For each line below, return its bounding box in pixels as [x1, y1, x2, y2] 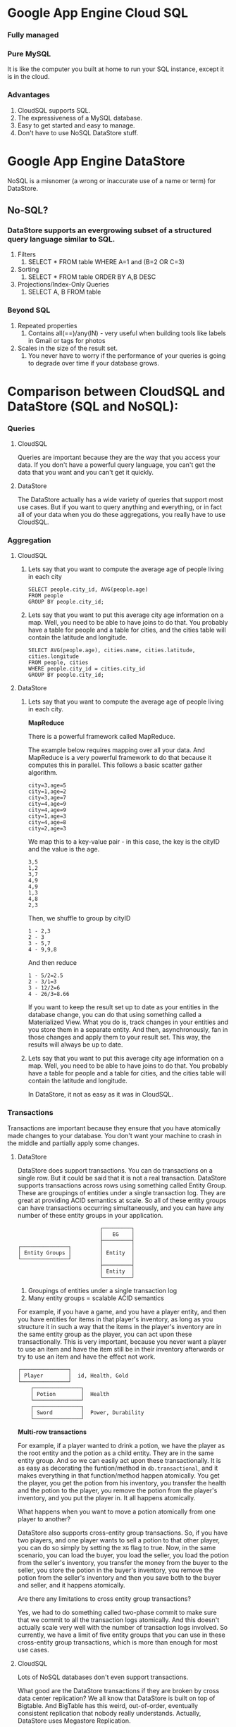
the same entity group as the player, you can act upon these [17, 1330, 192, 1338]
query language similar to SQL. [7, 234, 116, 244]
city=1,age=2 [27, 788, 67, 795]
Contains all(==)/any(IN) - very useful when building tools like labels [27, 329, 227, 337]
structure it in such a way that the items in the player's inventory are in [17, 1322, 222, 1330]
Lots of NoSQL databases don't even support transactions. [17, 1673, 189, 1681]
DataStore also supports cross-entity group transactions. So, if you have [17, 1528, 228, 1537]
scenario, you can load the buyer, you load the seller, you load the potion [17, 1551, 229, 1559]
